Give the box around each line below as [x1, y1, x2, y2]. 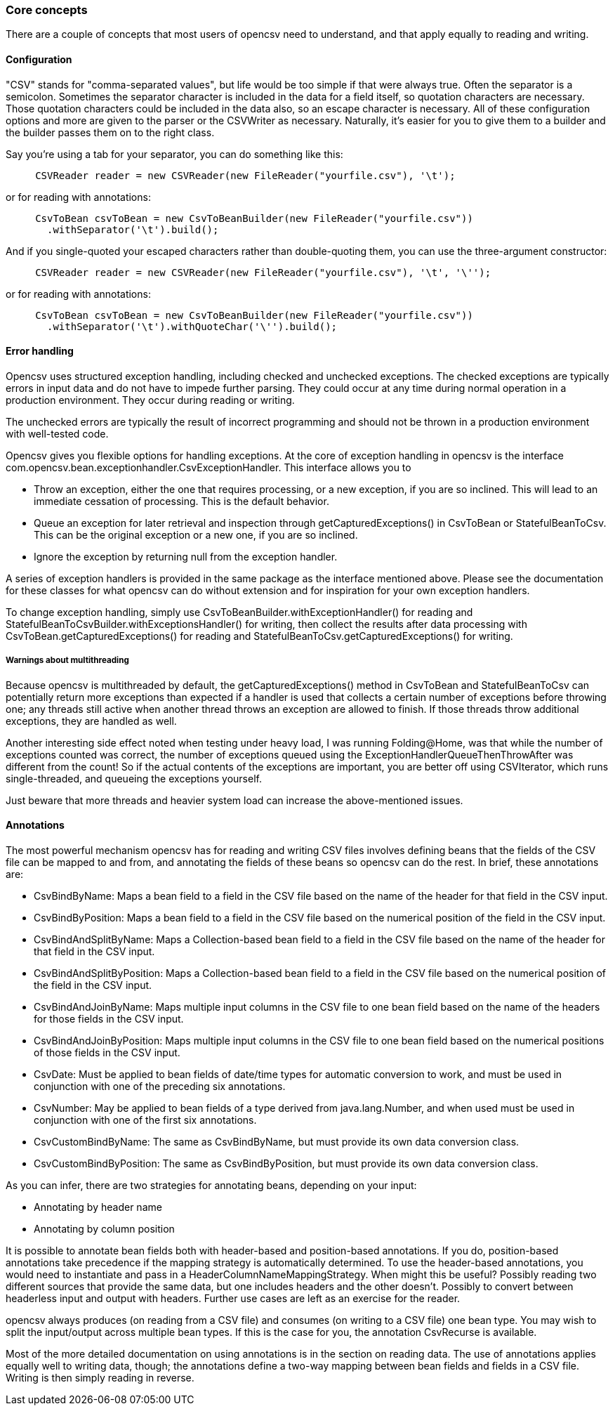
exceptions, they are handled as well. [6, 714, 177, 727]
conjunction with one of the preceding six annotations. [34, 1079, 286, 1092]
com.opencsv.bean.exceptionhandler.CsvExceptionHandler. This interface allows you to [6, 461, 411, 473]
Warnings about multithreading [6, 655, 129, 666]
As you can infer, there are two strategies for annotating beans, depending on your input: [6, 1179, 417, 1191]
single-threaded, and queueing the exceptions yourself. [6, 772, 262, 785]
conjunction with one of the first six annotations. [34, 1113, 257, 1126]
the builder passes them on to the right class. [6, 126, 215, 138]
